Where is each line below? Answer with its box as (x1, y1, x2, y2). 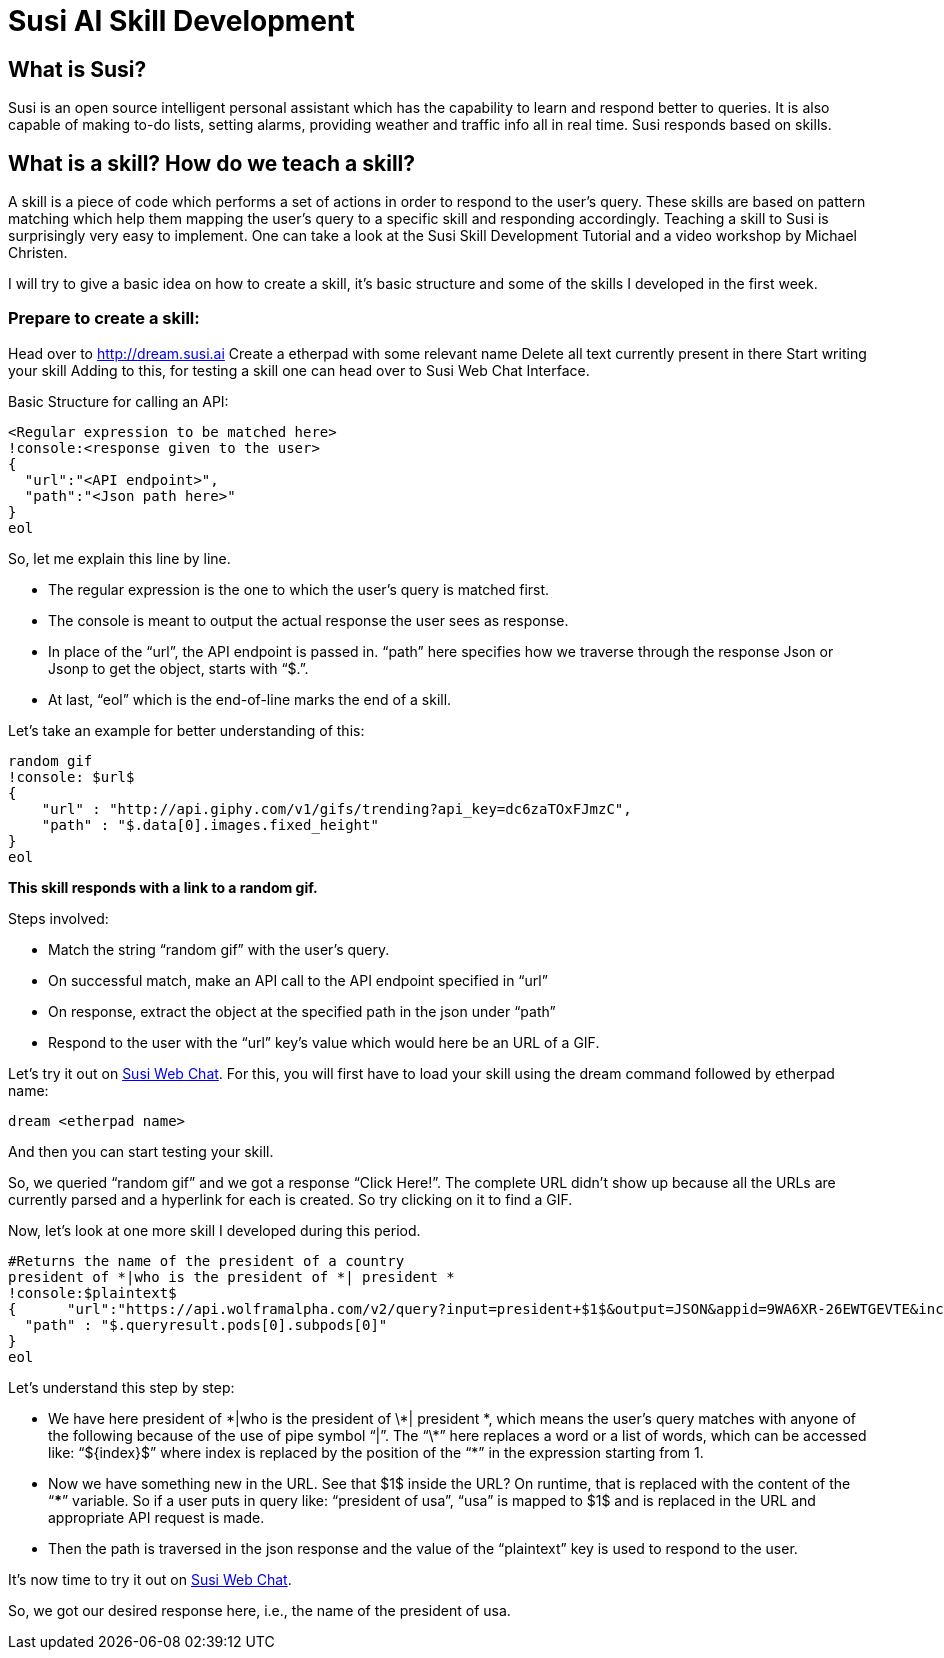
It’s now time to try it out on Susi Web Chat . (8, 1570, 292, 1588)
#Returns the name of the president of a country (8, 1252, 405, 1269)
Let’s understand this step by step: (8, 1378, 235, 1396)
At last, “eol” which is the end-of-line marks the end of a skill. (48, 690, 452, 708)
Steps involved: (8, 909, 109, 927)
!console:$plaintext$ (8, 1284, 177, 1301)
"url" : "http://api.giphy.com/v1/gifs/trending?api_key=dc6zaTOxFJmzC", (41, 800, 632, 817)
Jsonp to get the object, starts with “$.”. (48, 659, 309, 677)
